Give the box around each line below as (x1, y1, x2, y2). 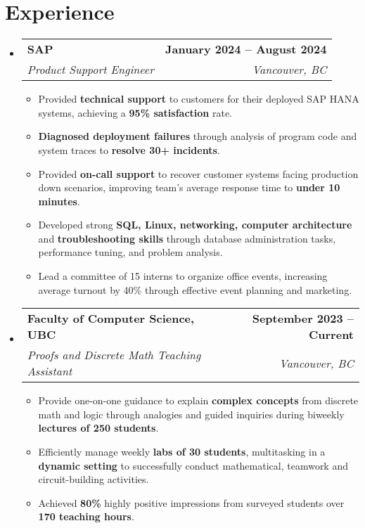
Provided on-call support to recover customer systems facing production (38, 166, 359, 181)
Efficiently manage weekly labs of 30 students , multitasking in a (38, 444, 326, 459)
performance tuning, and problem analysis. (38, 245, 223, 259)
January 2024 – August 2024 (165, 41, 327, 58)
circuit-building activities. (38, 472, 149, 487)
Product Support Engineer (27, 61, 154, 78)
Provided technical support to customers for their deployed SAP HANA (38, 91, 359, 106)
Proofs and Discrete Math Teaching (27, 347, 201, 363)
